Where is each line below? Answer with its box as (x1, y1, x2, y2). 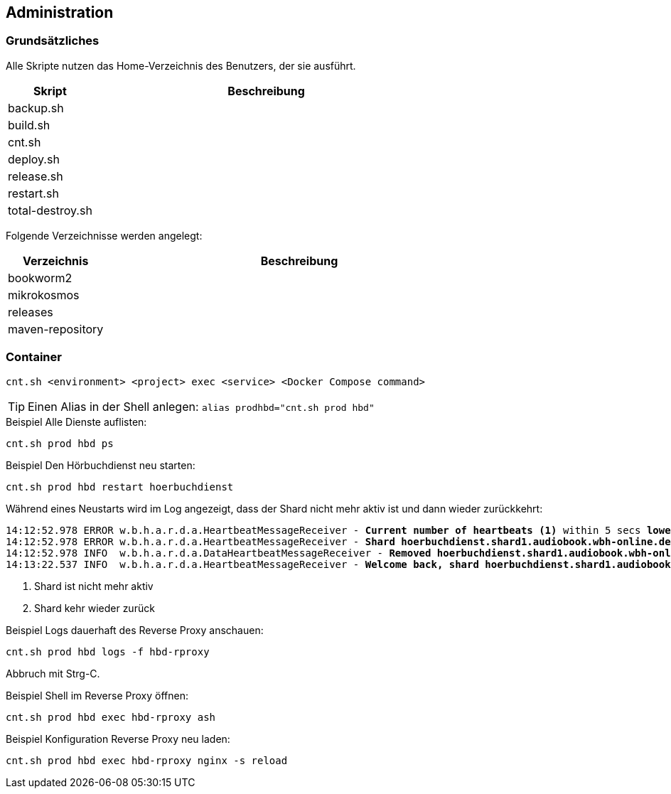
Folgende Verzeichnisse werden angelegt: (6, 229, 203, 242)
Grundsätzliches (6, 33, 100, 48)
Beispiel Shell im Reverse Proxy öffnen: (6, 689, 188, 702)
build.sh (8, 117, 50, 132)
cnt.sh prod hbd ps (6, 437, 114, 449)
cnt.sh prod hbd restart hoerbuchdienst (6, 481, 234, 493)
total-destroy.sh (8, 203, 92, 218)
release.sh (8, 168, 63, 183)
